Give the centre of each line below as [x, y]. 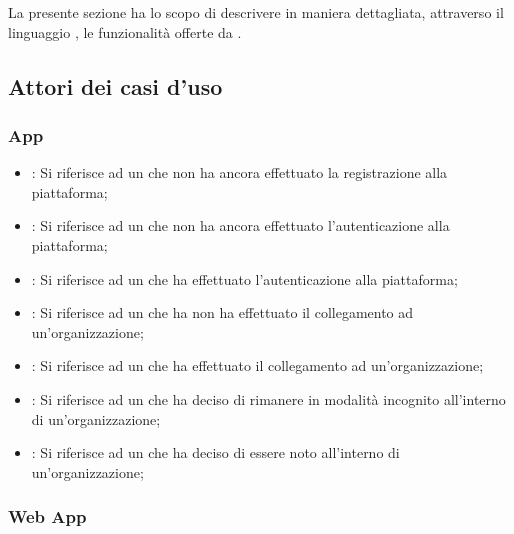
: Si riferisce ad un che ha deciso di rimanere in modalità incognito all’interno [268, 398]
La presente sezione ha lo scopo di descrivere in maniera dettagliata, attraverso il [256, 12]
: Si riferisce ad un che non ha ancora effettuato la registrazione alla [239, 172]
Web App [47, 516]
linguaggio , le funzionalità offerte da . [125, 31]
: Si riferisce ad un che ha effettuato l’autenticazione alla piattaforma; [244, 278]
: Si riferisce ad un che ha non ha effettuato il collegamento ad [222, 312]
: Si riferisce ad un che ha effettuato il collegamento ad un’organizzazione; [257, 365]
